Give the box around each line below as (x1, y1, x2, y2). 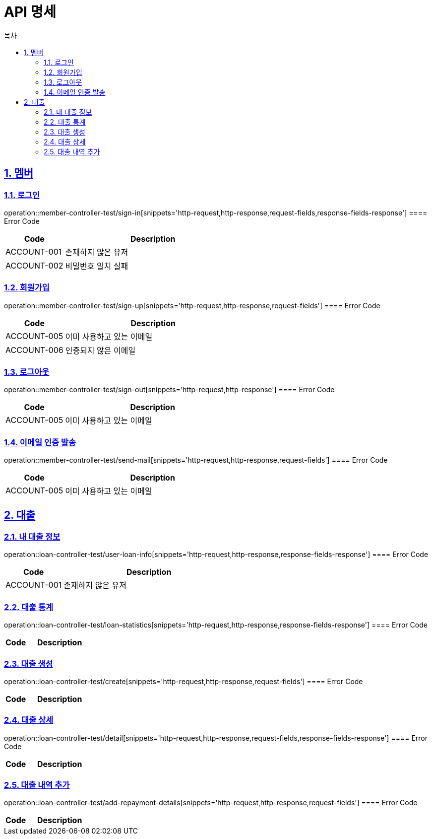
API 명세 (4, 3, 57, 20)
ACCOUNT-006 (5, 345, 63, 355)
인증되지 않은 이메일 (65, 345, 136, 355)
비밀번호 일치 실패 (65, 261, 128, 271)
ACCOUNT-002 (5, 260, 63, 271)
